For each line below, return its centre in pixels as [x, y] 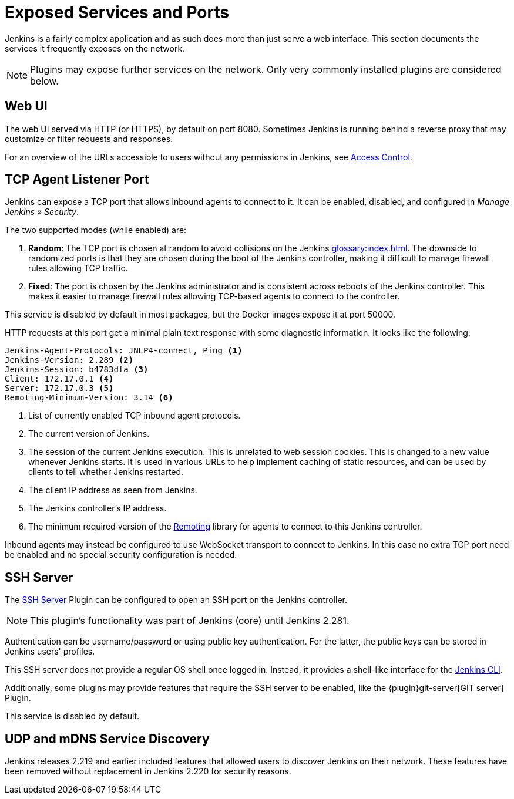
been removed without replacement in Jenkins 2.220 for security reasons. [148, 771]
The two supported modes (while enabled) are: [96, 230]
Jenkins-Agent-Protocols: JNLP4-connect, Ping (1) [124, 351]
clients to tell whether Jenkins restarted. [106, 472]
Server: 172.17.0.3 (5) [59, 388]
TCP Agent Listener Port [77, 180]
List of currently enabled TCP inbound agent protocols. [135, 416]
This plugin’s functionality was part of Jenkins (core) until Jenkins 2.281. [190, 621]
